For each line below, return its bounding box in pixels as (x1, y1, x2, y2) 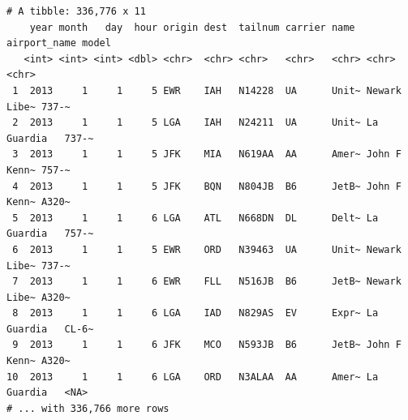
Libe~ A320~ (6, 291, 71, 303)
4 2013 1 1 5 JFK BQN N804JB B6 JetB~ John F (12, 180, 402, 192)
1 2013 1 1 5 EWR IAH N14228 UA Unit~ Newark (12, 84, 402, 96)
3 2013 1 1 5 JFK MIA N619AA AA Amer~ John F (12, 148, 402, 161)
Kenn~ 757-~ (6, 164, 71, 176)
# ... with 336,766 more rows (6, 402, 170, 414)
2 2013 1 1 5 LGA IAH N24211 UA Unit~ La (12, 117, 379, 129)
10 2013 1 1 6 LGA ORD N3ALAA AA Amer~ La (6, 371, 379, 383)
